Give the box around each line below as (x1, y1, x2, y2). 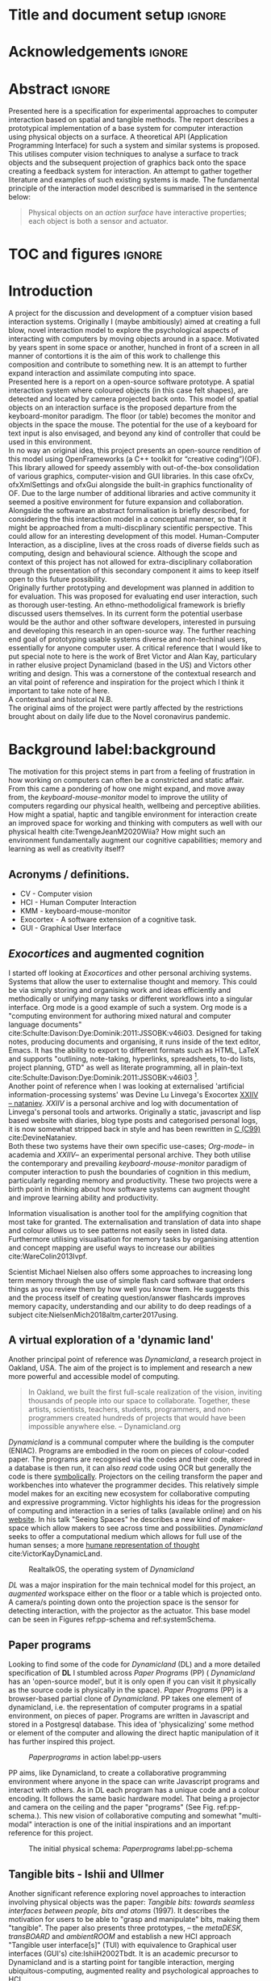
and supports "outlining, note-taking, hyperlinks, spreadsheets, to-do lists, (8, 1054, 256, 1063)
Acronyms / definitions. (8, 867, 130, 881)
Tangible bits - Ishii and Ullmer (8, 1867, 165, 1881)
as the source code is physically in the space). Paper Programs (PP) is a (8, 1685, 248, 1695)
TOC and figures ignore (8, 245, 163, 263)
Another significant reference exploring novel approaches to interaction (8, 1889, 246, 1899)
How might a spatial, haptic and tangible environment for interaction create (8, 810, 257, 819)
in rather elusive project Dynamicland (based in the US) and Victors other (8, 660, 252, 670)
